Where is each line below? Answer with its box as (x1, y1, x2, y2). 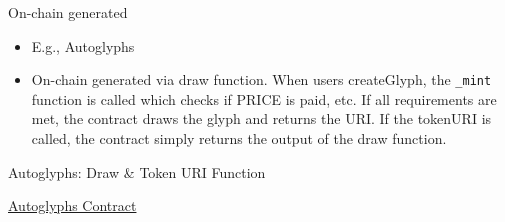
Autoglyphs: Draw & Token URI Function (8, 161, 266, 182)
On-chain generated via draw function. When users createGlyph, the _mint (31, 69, 492, 90)
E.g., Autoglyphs (31, 35, 135, 56)
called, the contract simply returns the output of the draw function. (31, 128, 447, 149)
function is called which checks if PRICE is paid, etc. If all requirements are (31, 88, 497, 109)
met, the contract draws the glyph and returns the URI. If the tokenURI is (31, 108, 492, 129)
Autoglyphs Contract (8, 195, 137, 216)
